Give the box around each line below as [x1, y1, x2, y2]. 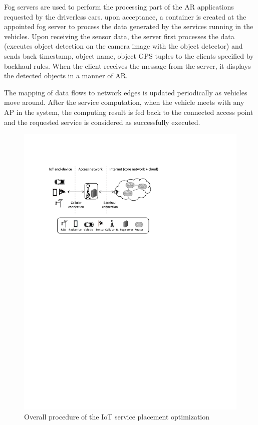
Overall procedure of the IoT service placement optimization [24, 411, 210, 421]
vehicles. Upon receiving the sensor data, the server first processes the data [4, 31, 234, 41]
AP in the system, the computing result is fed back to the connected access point [4, 106, 253, 117]
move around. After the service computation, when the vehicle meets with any [4, 97, 244, 107]
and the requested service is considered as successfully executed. [4, 116, 200, 127]
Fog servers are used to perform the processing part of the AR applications [4, 2, 234, 12]
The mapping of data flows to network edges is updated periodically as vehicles [4, 87, 247, 97]
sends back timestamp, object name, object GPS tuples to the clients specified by [4, 50, 254, 61]
